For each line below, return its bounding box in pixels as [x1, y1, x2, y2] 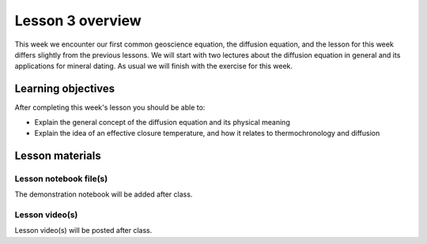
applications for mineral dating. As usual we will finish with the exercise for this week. [14, 62, 293, 71]
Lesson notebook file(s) [14, 173, 108, 184]
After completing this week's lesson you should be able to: [14, 103, 206, 112]
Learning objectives [14, 82, 115, 96]
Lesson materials [14, 148, 102, 162]
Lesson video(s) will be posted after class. [14, 226, 153, 235]
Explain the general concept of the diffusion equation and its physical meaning [34, 117, 290, 126]
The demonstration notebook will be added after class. [14, 190, 193, 199]
